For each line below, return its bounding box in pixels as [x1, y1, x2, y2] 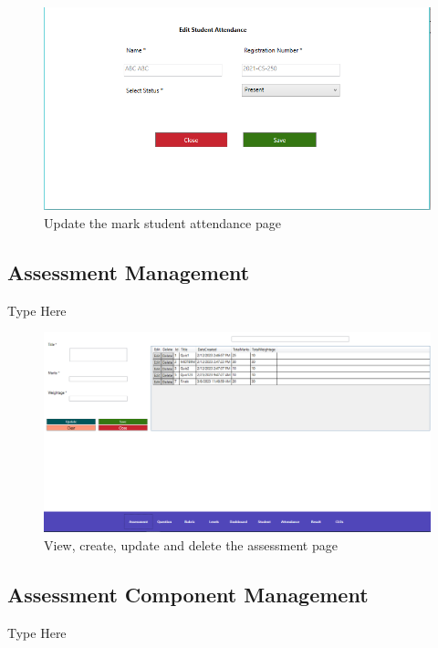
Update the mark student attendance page [44, 213, 281, 232]
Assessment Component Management [7, 580, 369, 608]
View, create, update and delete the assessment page [44, 535, 338, 554]
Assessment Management [7, 257, 250, 286]
